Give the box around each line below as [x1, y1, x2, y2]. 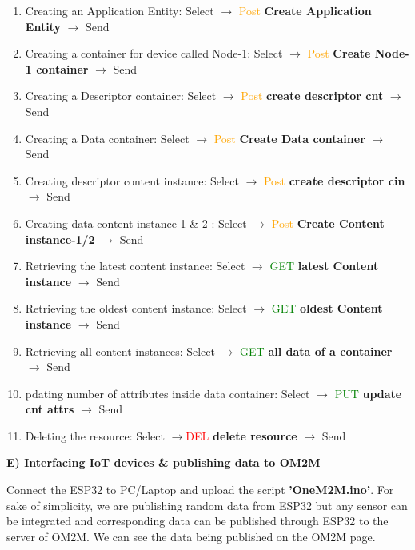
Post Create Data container [213, 130, 365, 146]
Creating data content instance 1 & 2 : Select [25, 214, 247, 231]
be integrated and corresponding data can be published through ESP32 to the [6, 512, 389, 529]
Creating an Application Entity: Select [25, 2, 214, 18]
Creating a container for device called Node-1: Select [25, 45, 283, 62]
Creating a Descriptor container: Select [25, 87, 217, 104]
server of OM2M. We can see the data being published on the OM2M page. [6, 528, 376, 544]
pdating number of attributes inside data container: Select [25, 385, 310, 401]
